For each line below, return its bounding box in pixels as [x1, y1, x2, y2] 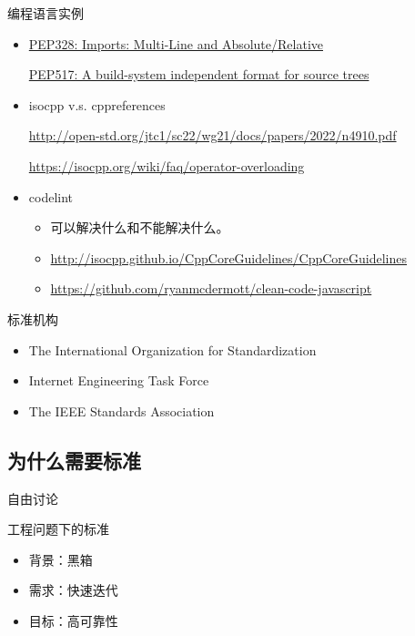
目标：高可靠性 [28, 610, 118, 630]
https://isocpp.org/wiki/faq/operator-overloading [28, 156, 305, 175]
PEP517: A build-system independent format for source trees [28, 65, 369, 84]
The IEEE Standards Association [28, 401, 215, 420]
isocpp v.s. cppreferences [28, 95, 166, 114]
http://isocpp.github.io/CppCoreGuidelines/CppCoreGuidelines [50, 248, 408, 267]
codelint [28, 187, 74, 206]
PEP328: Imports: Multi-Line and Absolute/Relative [28, 34, 323, 53]
